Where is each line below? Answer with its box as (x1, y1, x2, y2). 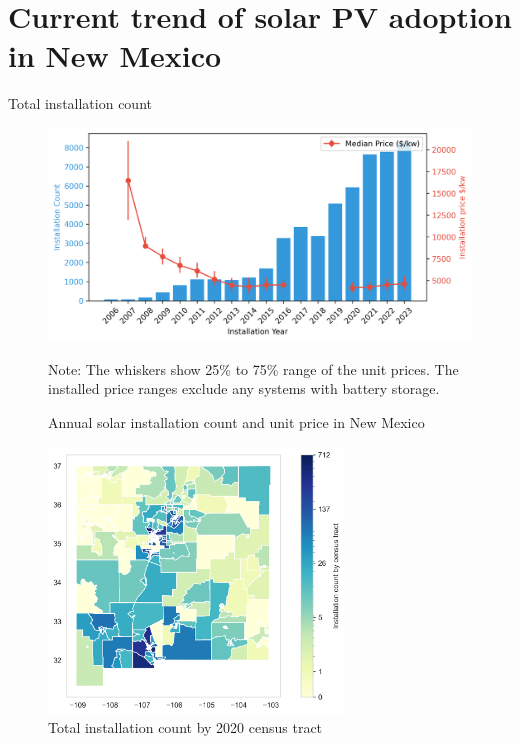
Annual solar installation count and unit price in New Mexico (48, 411, 425, 432)
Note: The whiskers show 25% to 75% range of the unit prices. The (48, 358, 459, 379)
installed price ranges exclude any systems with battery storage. (48, 378, 440, 399)
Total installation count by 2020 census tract (48, 717, 323, 738)
